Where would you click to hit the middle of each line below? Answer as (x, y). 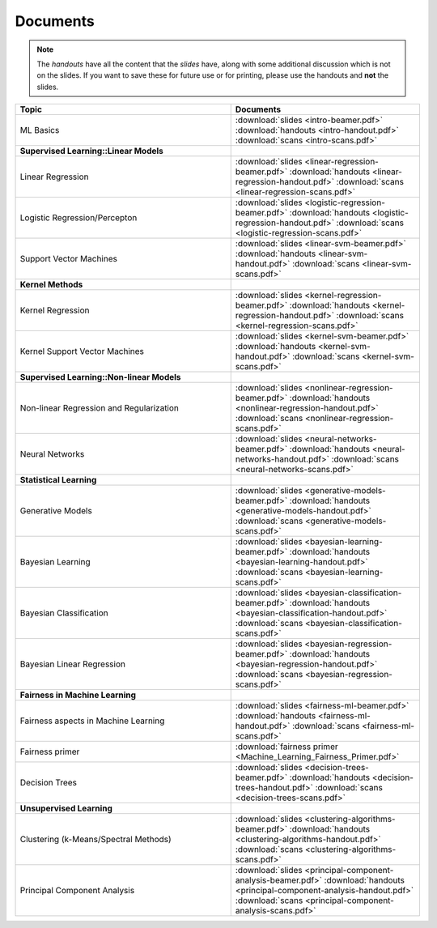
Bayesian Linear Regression (72, 664)
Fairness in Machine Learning (78, 695)
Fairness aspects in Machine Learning (92, 721)
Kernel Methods (51, 285)
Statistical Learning (58, 480)
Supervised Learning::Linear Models (91, 151)
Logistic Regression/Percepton (78, 218)
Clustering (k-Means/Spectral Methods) (95, 840)
